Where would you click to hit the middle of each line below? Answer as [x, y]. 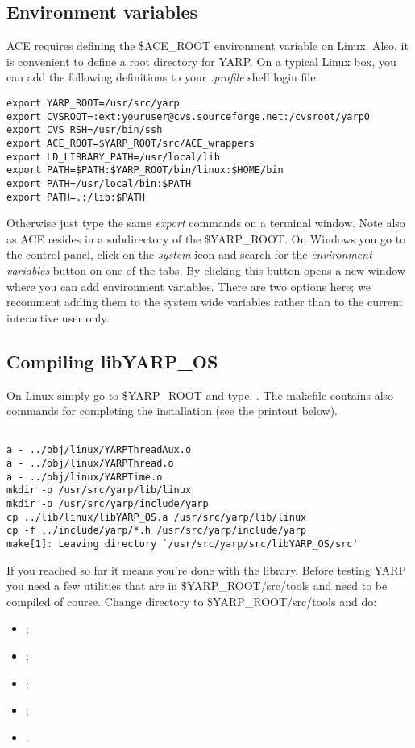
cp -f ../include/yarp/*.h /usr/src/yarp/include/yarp [157, 531]
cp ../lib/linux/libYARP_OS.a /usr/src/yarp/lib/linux [157, 517]
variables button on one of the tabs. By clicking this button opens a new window [206, 270]
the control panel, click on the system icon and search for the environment [189, 254]
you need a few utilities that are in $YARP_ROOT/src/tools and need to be [197, 586]
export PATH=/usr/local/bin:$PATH [99, 183]
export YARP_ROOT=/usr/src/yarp [93, 103]
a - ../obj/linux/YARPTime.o [85, 477]
